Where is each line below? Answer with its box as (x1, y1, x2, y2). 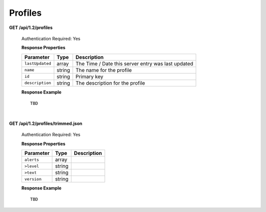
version (24, 176, 42, 182)
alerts (24, 157, 39, 162)
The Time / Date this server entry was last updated (75, 60, 194, 67)
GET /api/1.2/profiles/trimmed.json (9, 121, 82, 126)
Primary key (75, 73, 103, 80)
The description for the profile (75, 79, 145, 86)
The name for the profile (75, 66, 132, 73)
